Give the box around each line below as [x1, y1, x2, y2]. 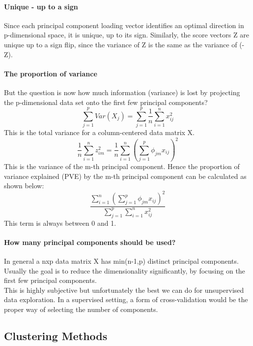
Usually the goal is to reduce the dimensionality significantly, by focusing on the [4, 265, 245, 276]
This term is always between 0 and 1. [4, 217, 116, 228]
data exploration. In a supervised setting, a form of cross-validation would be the [4, 294, 248, 305]
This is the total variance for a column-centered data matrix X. [4, 127, 195, 138]
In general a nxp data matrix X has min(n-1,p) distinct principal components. [4, 255, 239, 266]
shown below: [4, 180, 44, 191]
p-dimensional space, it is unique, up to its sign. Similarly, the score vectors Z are [4, 30, 249, 40]
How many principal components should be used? [4, 237, 176, 247]
